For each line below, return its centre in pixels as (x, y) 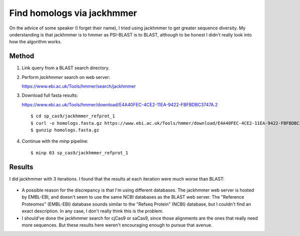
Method (22, 56)
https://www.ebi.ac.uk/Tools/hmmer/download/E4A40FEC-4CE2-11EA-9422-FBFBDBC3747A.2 (120, 104)
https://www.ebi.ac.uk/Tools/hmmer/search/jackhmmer (79, 86)
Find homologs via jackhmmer (73, 13)
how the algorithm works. (35, 42)
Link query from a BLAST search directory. (66, 68)
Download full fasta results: (50, 95)
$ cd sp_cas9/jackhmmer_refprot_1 (73, 116)
